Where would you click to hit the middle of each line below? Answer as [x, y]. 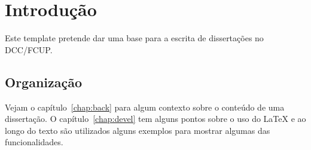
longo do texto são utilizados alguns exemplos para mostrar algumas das [138, 130]
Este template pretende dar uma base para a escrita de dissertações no [134, 38]
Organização [44, 82]
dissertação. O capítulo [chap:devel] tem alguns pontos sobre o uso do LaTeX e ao [155, 119]
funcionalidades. [34, 142]
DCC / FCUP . [29, 49]
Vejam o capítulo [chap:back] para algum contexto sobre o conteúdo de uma [145, 107]
